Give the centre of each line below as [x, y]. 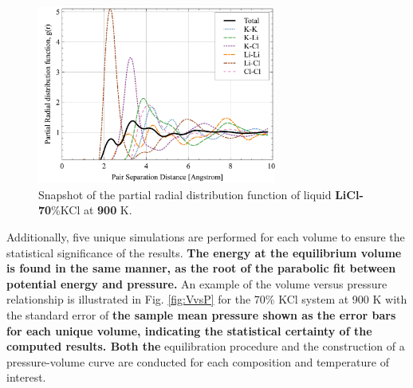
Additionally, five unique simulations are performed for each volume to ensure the [206, 237]
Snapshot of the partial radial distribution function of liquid [185, 194]
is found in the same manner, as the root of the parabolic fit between [201, 268]
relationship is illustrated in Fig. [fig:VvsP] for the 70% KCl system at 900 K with [207, 299]
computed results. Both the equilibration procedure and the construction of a [206, 346]
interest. [26, 377]
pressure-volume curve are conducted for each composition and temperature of [198, 361]
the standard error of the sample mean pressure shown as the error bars [201, 315]
